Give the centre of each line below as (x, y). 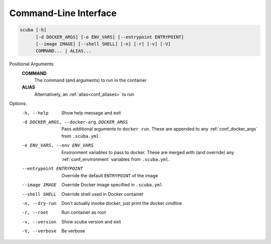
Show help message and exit (91, 112)
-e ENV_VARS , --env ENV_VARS (58, 145)
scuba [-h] (33, 30)
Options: (18, 103)
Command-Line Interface (63, 13)
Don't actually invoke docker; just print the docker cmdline (122, 203)
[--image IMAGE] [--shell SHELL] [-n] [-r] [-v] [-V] (103, 44)
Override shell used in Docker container (103, 194)
